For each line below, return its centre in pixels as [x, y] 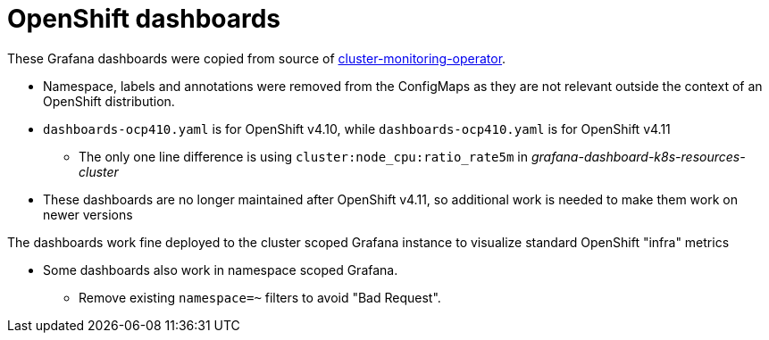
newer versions [88, 214]
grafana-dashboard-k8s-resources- [638, 156]
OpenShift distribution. [109, 101]
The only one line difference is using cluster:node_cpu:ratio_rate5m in [303, 156]
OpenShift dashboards [144, 19]
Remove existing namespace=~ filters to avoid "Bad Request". [260, 297]
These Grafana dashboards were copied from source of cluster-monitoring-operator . [257, 58]
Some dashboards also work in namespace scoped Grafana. [221, 270]
